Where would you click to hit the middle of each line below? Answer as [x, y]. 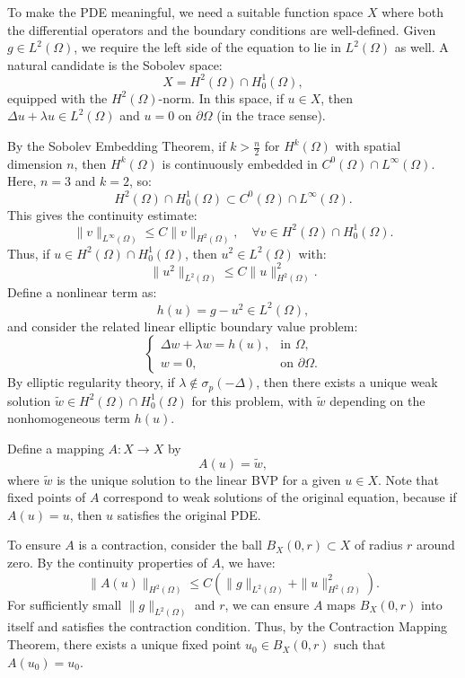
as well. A [421, 47]
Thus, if [29, 253]
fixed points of [47, 497]
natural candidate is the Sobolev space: [115, 64]
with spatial [368, 146]
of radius [379, 545]
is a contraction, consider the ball [170, 545]
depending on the [377, 400]
